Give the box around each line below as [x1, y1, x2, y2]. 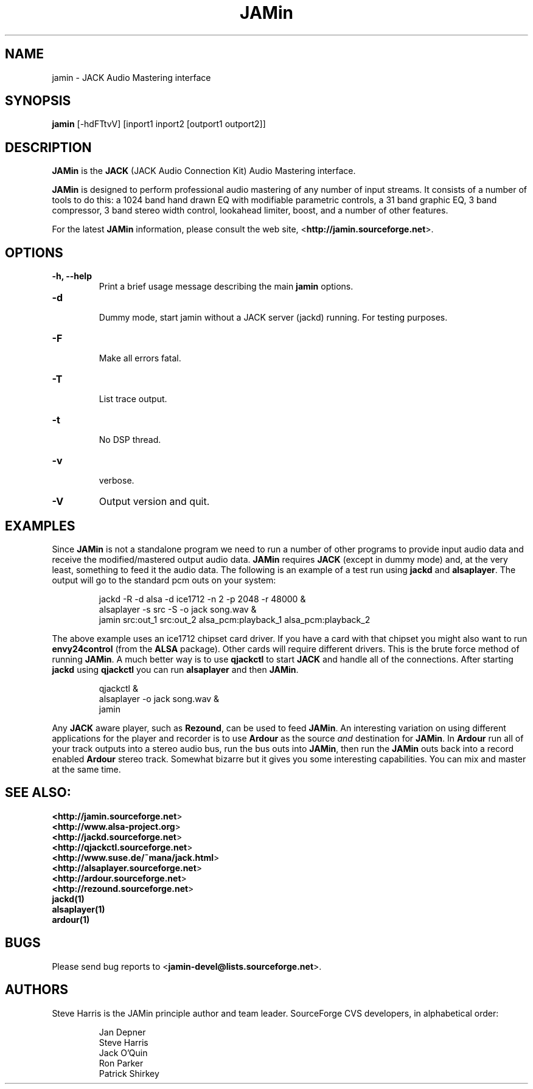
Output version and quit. [99, 495, 210, 508]
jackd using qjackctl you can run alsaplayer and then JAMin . [52, 664, 299, 675]
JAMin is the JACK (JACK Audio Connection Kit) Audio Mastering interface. [52, 165, 356, 176]
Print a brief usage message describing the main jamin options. [99, 281, 354, 292]
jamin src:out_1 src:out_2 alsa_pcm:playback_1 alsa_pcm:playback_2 [99, 614, 371, 625]
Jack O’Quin [99, 1047, 148, 1058]
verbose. [99, 475, 134, 486]
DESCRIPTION [5, 139, 92, 155]
